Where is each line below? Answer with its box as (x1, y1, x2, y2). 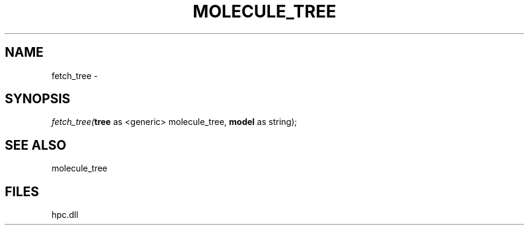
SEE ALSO (5, 137, 66, 153)
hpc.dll (51, 209, 79, 220)
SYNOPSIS (5, 91, 71, 107)
